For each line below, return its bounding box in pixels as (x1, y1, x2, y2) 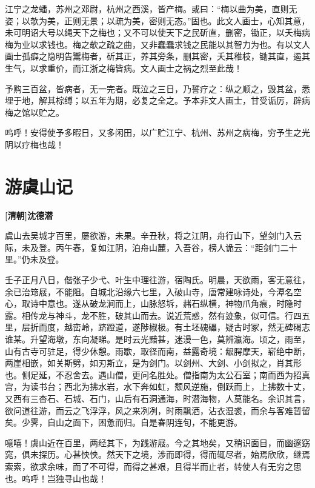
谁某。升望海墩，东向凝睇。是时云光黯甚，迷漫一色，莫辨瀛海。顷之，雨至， (5, 333, 310, 345)
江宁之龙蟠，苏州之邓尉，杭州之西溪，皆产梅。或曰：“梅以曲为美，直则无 (5, 2, 297, 15)
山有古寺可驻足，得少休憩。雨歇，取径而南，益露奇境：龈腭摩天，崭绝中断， (5, 344, 310, 357)
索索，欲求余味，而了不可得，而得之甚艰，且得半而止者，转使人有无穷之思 (5, 460, 302, 472)
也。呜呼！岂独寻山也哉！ (5, 472, 107, 484)
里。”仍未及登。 (5, 253, 64, 266)
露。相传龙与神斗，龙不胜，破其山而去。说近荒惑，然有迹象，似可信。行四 (5, 309, 302, 321)
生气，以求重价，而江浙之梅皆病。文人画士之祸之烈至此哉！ (5, 61, 242, 74)
